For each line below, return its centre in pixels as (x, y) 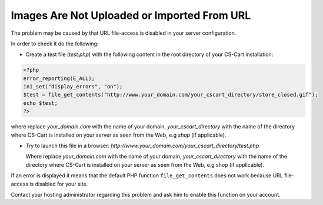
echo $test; (41, 103)
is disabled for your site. (59, 184)
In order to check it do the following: (55, 44)
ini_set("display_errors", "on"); (73, 87)
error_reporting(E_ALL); (59, 78)
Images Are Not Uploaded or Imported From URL (131, 15)
